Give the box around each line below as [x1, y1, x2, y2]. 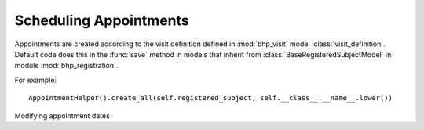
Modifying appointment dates [14, 110, 110, 121]
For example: [14, 75, 57, 85]
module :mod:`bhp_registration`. [14, 61, 119, 70]
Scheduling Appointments [14, 12, 189, 29]
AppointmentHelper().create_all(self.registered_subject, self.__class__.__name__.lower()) [28, 94, 393, 103]
